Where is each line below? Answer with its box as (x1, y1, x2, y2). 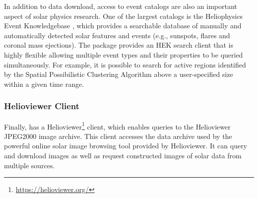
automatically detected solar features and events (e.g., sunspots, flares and (4, 30, 230, 40)
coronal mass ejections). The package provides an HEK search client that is (4, 40, 233, 50)
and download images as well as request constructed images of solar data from (4, 150, 242, 160)
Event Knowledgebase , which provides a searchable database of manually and (4, 20, 242, 31)
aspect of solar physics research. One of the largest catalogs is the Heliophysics (4, 10, 243, 21)
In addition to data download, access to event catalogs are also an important (4, 1, 237, 11)
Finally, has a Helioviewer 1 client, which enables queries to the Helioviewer (4, 120, 231, 132)
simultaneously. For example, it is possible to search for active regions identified (4, 59, 246, 69)
